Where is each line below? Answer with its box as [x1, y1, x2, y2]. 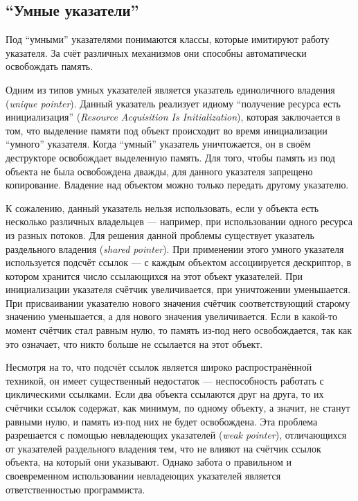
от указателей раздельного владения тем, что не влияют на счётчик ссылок [6, 441, 321, 455]
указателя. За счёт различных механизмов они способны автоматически [6, 45, 307, 60]
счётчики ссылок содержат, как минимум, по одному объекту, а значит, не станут [6, 401, 350, 415]
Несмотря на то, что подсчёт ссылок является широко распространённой [6, 360, 312, 374]
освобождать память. [6, 59, 93, 73]
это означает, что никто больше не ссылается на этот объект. [6, 336, 263, 351]
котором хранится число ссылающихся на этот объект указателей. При [6, 268, 303, 283]
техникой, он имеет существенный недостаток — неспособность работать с [6, 373, 324, 387]
